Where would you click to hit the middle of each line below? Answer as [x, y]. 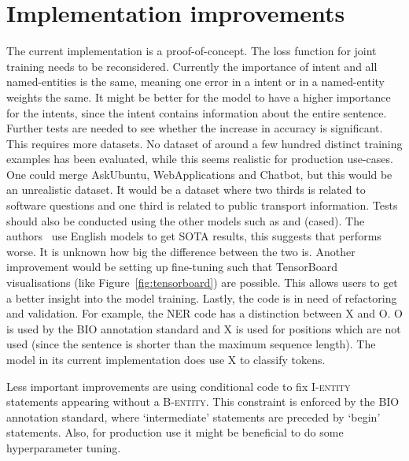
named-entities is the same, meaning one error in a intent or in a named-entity [196, 82]
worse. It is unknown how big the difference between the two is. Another [181, 251]
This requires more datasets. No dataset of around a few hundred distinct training [204, 143]
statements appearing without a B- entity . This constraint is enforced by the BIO [203, 402]
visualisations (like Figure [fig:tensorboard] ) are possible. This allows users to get [202, 283]
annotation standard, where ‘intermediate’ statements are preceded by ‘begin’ [193, 416]
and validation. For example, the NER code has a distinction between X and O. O [205, 313]
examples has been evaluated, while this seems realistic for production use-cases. [200, 159]
